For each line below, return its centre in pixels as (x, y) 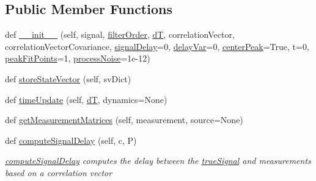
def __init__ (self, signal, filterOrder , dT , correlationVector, (120, 34)
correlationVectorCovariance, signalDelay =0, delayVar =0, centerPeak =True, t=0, (157, 46)
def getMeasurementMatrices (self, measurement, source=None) (124, 120)
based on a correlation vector (59, 172)
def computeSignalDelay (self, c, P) (71, 140)
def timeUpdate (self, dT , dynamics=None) (86, 99)
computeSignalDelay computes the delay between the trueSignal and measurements (158, 161)
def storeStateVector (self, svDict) (68, 78)
